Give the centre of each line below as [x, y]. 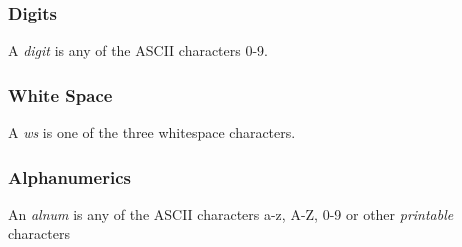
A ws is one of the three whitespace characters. [152, 132]
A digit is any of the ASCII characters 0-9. [138, 50]
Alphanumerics [69, 176]
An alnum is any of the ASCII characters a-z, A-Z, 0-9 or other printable [231, 213]
